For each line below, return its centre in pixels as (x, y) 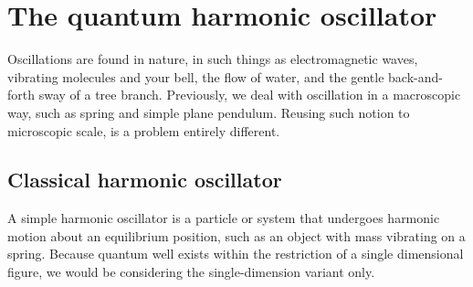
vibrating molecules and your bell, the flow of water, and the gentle (196, 76)
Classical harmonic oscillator (145, 180)
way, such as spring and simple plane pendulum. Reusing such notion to (209, 112)
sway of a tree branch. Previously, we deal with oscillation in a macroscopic (250, 95)
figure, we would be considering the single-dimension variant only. (191, 272)
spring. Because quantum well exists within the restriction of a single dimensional (236, 254)
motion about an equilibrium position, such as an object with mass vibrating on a (236, 235)
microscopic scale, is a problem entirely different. (144, 130)
